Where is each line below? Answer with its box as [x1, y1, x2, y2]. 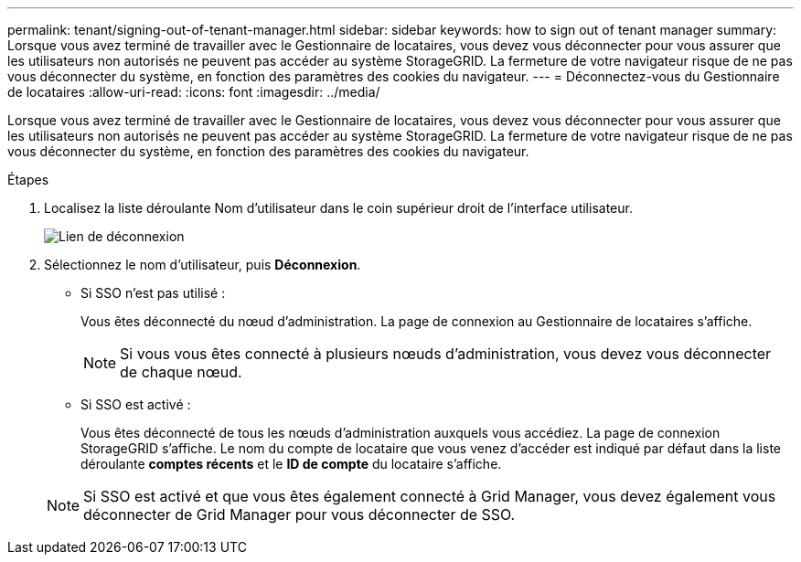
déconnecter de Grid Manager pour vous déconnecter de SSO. [83, 505, 516, 524]
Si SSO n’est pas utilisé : [80, 285, 226, 301]
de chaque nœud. [120, 363, 242, 381]
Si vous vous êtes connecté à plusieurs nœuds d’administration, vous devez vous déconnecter [120, 345, 772, 363]
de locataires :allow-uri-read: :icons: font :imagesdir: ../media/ [7, 84, 380, 100]
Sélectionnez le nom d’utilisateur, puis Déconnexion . [44, 257, 361, 272]
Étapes [7, 172, 49, 187]
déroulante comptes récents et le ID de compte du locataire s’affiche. [80, 456, 502, 472]
